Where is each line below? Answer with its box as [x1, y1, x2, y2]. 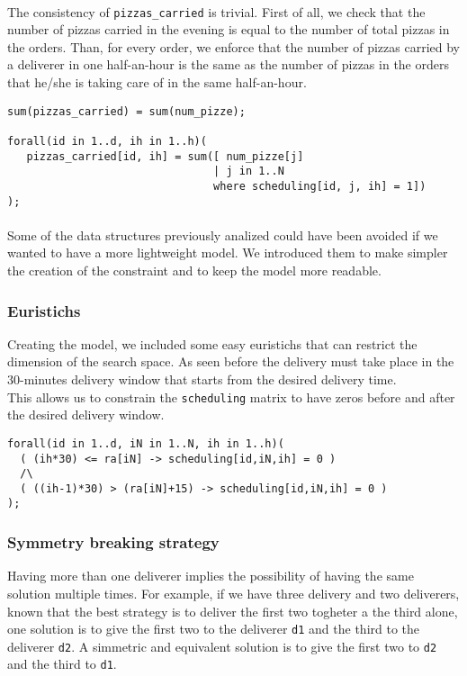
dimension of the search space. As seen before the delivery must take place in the [7, 352, 454, 371]
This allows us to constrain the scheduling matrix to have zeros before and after [7, 387, 455, 406]
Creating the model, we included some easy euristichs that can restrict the [7, 334, 418, 353]
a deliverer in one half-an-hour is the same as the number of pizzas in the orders [7, 55, 449, 74]
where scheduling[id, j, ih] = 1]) [213, 179, 427, 193]
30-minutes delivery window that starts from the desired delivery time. [7, 370, 397, 388]
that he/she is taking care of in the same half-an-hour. [7, 73, 307, 92]
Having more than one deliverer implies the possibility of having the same [7, 566, 414, 585]
